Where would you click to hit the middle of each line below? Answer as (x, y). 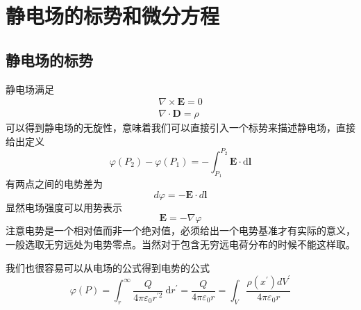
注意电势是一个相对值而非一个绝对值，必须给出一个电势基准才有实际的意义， (180, 230)
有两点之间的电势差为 (54, 184)
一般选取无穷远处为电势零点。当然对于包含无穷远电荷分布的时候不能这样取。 (180, 244)
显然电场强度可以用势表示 (64, 207)
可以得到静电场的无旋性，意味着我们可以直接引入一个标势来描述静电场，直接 (180, 128)
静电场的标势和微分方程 (113, 16)
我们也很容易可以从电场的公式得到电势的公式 (108, 267)
